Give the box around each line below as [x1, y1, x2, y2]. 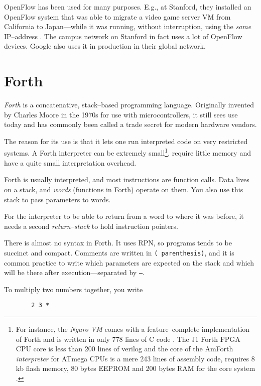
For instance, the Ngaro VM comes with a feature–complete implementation [16, 324, 250, 334]
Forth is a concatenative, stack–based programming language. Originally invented [4, 99, 254, 110]
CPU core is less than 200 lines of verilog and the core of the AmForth [16, 343, 233, 354]
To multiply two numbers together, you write [4, 284, 143, 294]
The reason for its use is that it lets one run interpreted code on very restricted [4, 136, 248, 146]
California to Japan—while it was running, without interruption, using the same [4, 21, 251, 32]
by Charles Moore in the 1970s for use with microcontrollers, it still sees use [4, 109, 238, 119]
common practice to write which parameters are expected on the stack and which [4, 257, 254, 268]
